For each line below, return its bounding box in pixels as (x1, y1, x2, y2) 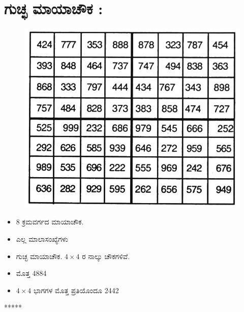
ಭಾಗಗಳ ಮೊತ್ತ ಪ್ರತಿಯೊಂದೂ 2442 (34, 285, 119, 295)
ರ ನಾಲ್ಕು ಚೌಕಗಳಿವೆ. (82, 250, 130, 261)
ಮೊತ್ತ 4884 (16, 268, 47, 278)
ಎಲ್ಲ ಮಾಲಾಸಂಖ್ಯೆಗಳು (16, 233, 68, 244)
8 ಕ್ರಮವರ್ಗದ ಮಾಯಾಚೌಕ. (16, 216, 84, 227)
